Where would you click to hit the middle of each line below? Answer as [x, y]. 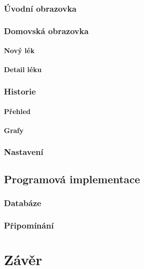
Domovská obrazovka [46, 30]
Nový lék [19, 50]
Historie [20, 91]
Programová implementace [72, 179]
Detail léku [23, 69]
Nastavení [24, 152]
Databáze [23, 202]
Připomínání [29, 225]
